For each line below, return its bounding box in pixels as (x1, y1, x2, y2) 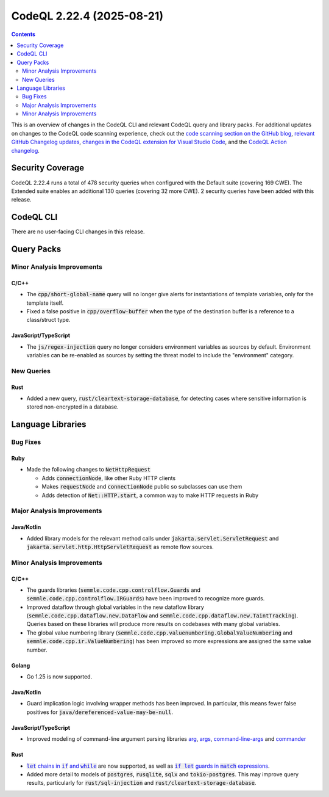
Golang (11, 661, 30, 669)
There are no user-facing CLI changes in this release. (11, 228, 146, 235)
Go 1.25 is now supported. (26, 673, 93, 680)
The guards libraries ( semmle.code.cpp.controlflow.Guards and (26, 586, 201, 594)
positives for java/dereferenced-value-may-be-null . (26, 708, 174, 716)
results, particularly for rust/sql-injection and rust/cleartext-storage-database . (26, 779, 256, 787)
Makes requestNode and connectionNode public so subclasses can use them (41, 483, 242, 490)
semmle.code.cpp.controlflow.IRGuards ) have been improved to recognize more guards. (26, 595, 265, 602)
